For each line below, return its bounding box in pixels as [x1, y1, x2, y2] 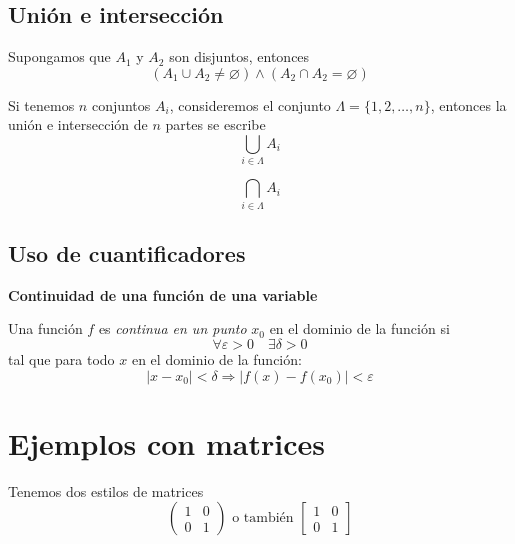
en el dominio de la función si [269, 318, 450, 339]
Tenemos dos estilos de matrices [8, 480, 204, 501]
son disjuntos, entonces [169, 46, 310, 67]
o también [232, 511, 294, 526]
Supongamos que [8, 46, 111, 67]
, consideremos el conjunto [169, 94, 331, 115]
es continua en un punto [98, 318, 247, 339]
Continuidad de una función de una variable [8, 284, 318, 305]
